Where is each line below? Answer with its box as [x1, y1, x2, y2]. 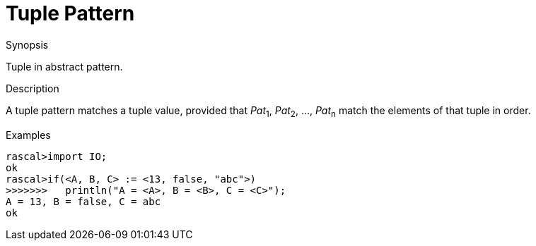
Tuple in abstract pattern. [6, 60, 123, 73]
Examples [6, 128, 51, 141]
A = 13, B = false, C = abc [6, 195, 161, 207]
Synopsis [6, 38, 49, 51]
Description [6, 82, 59, 94]
